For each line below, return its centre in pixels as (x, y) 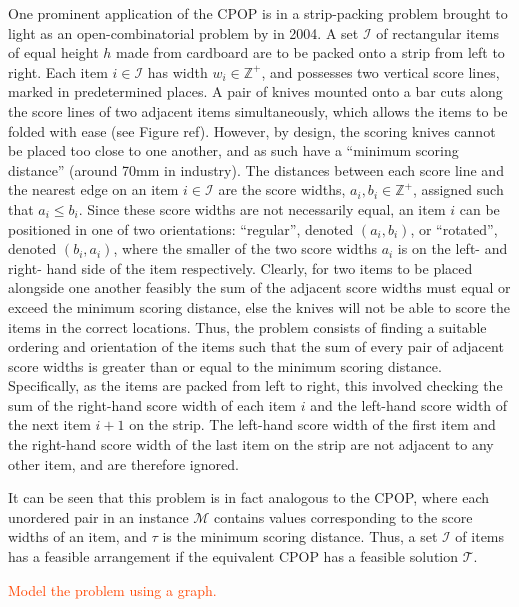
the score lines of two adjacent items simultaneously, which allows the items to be (258, 110)
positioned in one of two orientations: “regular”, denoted (181, 228)
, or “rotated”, (454, 228)
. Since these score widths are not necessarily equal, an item (262, 208)
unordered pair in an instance (98, 516)
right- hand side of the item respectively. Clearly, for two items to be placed (240, 267)
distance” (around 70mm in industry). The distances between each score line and (256, 169)
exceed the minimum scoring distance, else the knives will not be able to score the (259, 306)
